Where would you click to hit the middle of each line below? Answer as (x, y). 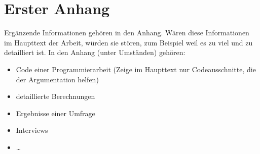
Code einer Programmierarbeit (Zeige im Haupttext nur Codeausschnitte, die (136, 69)
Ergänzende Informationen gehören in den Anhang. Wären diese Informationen (127, 33)
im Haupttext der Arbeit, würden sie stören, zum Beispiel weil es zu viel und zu (128, 42)
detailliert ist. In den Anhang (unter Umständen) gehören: (95, 52)
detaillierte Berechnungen (55, 96)
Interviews (32, 130)
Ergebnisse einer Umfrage (55, 113)
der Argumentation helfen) (57, 79)
